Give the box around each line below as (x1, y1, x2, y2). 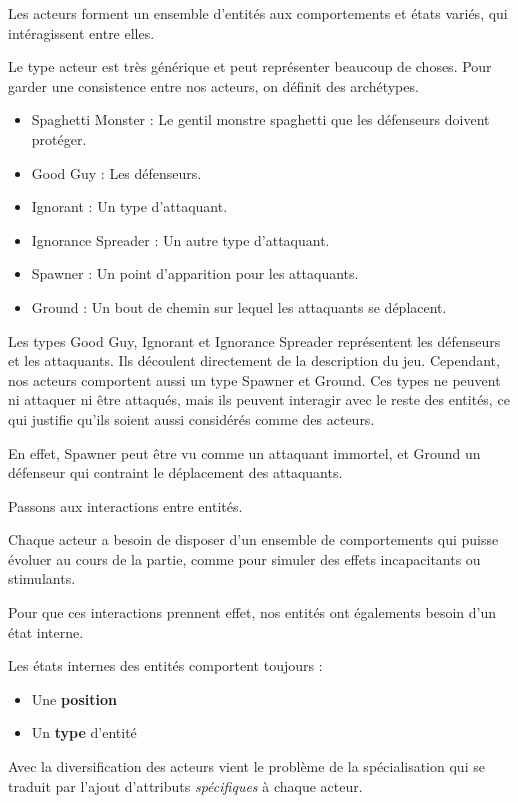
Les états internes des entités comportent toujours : (8, 655, 323, 676)
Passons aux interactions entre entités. (8, 495, 243, 516)
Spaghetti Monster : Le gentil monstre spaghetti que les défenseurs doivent (31, 109, 490, 130)
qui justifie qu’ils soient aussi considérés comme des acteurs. (8, 408, 375, 429)
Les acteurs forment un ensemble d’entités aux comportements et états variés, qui (8, 3, 508, 23)
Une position (31, 688, 117, 709)
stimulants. (8, 568, 76, 589)
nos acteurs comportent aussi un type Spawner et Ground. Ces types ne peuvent (8, 369, 501, 390)
